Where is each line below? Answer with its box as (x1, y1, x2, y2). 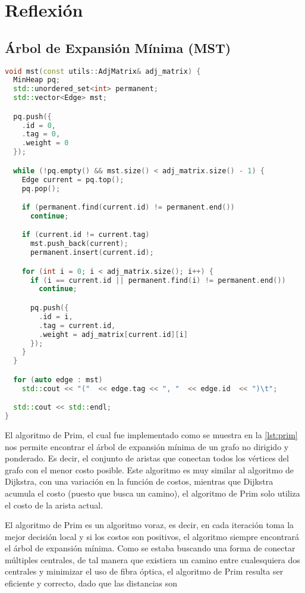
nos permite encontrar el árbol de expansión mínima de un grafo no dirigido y (5, 440, 289, 452)
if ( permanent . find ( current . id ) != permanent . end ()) (21, 203, 235, 212)
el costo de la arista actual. (5, 498, 103, 511)
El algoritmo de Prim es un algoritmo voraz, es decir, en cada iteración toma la (5, 519, 294, 531)
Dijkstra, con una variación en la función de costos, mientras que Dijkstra (5, 475, 273, 488)
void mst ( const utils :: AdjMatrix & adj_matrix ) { (5, 67, 201, 76)
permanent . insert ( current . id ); (30, 248, 154, 257)
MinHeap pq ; (13, 76, 61, 85)
